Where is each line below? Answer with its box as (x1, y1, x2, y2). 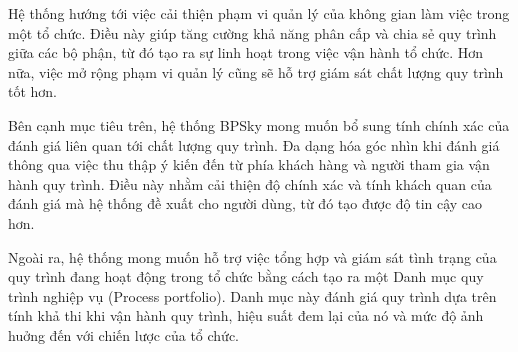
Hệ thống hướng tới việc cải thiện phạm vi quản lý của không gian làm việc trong (8, 3, 510, 23)
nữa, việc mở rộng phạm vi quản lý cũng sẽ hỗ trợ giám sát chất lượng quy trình (8, 61, 504, 82)
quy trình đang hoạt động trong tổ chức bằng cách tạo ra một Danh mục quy (8, 266, 484, 287)
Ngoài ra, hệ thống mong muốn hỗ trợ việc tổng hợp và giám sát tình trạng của (8, 246, 497, 267)
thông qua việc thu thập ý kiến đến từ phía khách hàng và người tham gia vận (8, 154, 490, 175)
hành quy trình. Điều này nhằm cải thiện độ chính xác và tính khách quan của (8, 173, 492, 194)
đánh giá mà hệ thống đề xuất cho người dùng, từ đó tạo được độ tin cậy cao (8, 193, 483, 214)
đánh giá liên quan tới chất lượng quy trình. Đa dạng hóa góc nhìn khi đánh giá (8, 134, 500, 155)
